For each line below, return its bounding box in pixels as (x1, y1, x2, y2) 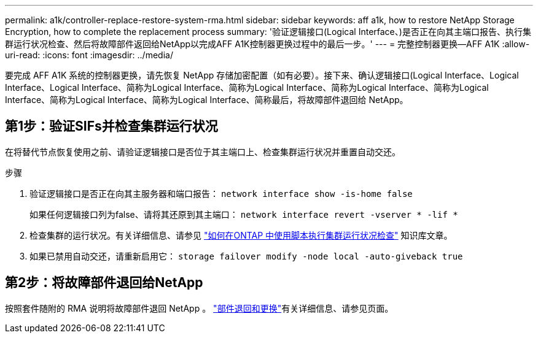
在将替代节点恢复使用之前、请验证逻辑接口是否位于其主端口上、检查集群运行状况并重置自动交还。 (5, 146, 400, 157)
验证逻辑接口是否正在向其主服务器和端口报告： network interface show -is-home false (29, 188, 413, 199)
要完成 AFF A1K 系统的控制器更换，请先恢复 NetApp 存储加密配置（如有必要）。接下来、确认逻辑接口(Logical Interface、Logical (5, 70, 519, 80)
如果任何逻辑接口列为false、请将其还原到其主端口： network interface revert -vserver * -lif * (29, 209, 458, 220)
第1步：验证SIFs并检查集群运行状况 (5, 118, 218, 134)
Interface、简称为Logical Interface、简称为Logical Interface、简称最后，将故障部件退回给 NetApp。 (5, 94, 408, 105)
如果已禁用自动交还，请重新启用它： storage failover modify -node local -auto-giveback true (29, 250, 463, 261)
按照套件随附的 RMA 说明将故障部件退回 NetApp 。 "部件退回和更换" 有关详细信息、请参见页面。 (5, 302, 394, 313)
